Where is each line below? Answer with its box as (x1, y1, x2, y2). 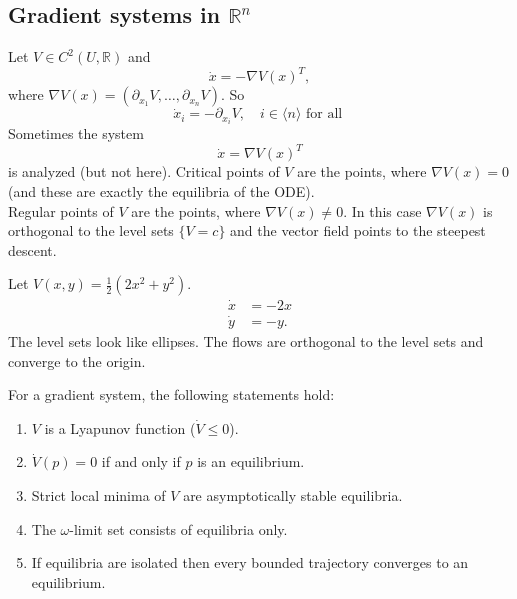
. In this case (343, 200, 422, 221)
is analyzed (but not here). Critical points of (8, 161, 280, 182)
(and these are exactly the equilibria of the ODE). (8, 181, 315, 202)
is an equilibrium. (197, 451, 305, 472)
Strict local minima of (31, 484, 166, 505)
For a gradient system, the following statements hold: (8, 384, 335, 405)
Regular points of (8, 200, 114, 221)
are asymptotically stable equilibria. (183, 484, 403, 505)
